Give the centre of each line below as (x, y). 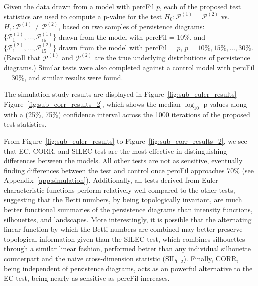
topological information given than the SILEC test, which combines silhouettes (125, 238)
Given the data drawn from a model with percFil (79, 6)
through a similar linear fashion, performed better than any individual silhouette (128, 248)
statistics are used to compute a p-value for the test (83, 17)
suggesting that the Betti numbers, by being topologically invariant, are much (123, 199)
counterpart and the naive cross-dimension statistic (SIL (90, 258)
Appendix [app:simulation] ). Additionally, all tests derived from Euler (111, 180)
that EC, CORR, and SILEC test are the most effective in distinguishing (116, 150)
